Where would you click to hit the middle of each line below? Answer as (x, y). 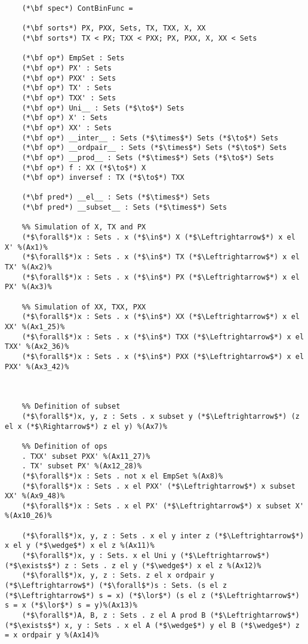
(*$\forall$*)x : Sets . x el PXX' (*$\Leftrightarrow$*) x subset (158, 486)
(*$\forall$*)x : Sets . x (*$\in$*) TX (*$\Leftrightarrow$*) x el (161, 257)
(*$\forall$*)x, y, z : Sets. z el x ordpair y (118, 576)
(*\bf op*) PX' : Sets (67, 68)
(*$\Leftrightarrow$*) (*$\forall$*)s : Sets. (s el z (116, 586)
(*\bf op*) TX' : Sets (67, 88)
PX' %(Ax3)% (28, 287)
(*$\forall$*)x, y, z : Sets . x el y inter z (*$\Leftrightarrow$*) (163, 536)
